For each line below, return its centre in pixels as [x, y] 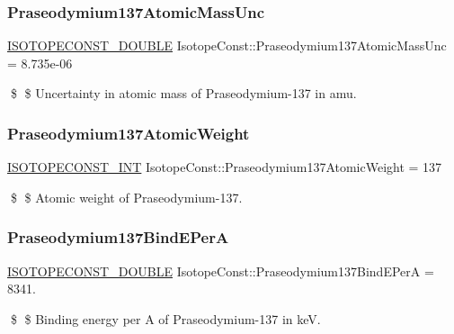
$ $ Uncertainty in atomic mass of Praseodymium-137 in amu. [183, 93]
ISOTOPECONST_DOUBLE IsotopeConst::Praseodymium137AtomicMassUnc [227, 45]
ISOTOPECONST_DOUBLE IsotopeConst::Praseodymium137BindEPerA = [221, 271]
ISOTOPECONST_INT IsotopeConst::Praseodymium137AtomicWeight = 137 [225, 167]
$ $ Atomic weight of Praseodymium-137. [126, 197]
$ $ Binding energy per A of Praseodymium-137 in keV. [165, 318]
